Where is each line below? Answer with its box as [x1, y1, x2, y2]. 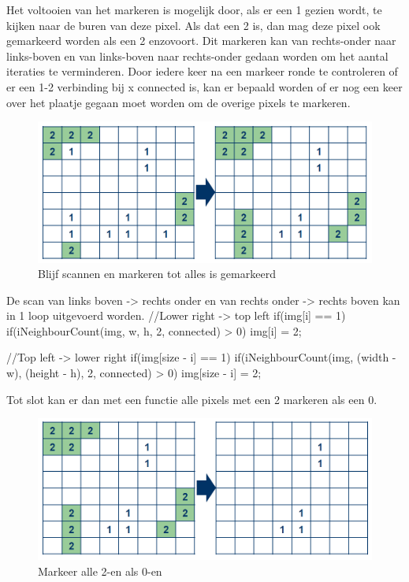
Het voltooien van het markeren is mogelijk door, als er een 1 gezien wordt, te [6, 2, 382, 17]
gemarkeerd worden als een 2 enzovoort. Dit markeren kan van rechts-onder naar [6, 32, 396, 49]
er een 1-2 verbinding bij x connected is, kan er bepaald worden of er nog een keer [6, 78, 403, 95]
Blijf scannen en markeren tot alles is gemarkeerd [38, 265, 276, 282]
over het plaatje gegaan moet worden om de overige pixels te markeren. [6, 94, 351, 110]
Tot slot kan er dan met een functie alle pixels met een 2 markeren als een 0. [6, 391, 377, 407]
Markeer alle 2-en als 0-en [38, 562, 162, 579]
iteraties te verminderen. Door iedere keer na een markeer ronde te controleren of [6, 63, 398, 80]
